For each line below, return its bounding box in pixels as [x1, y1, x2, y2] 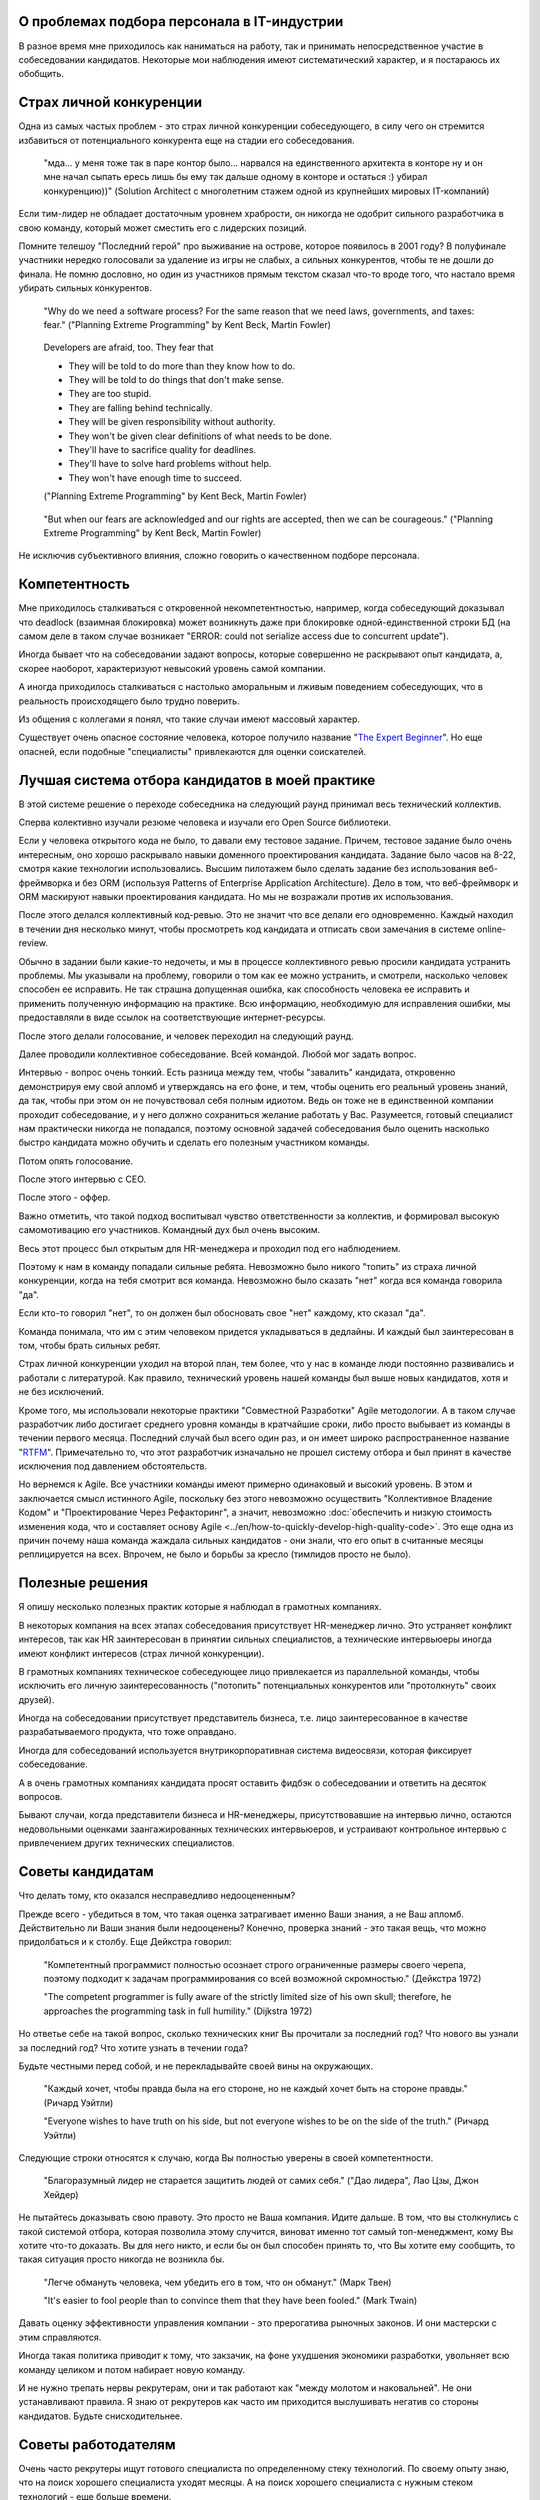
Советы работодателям [18, 2436, 176, 2453]
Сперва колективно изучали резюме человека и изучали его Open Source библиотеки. [18, 816, 392, 829]
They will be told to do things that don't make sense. [68, 374, 285, 386]
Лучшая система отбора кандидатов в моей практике [18, 771, 376, 789]
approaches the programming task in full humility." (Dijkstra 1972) [43, 2005, 313, 2017]
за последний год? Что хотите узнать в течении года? [18, 2041, 249, 2054]
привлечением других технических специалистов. [18, 1837, 235, 1849]
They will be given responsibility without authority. [68, 416, 276, 428]
